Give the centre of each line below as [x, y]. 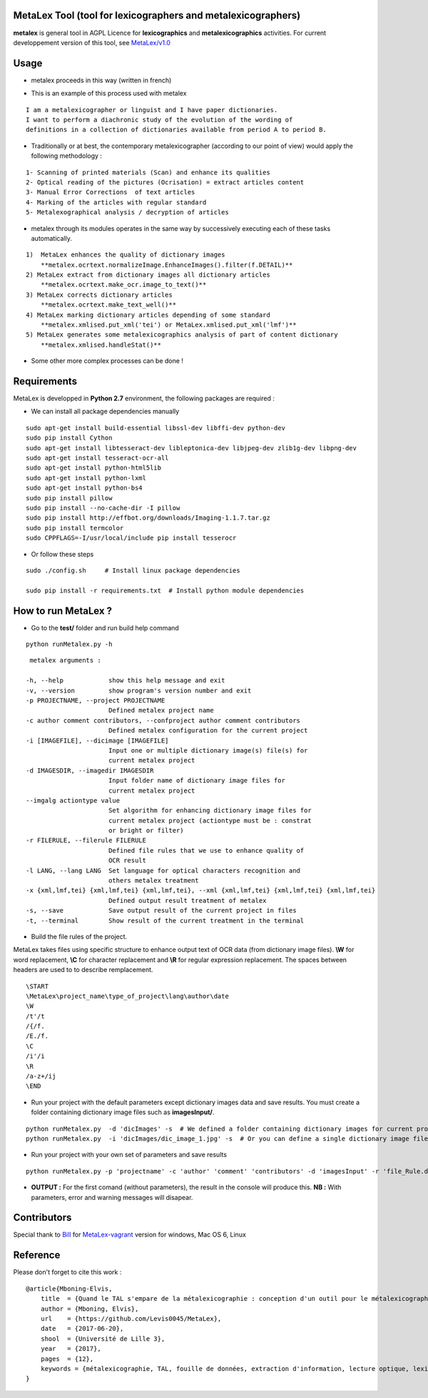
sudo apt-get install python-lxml [86, 478]
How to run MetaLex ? [63, 611]
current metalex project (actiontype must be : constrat [210, 821]
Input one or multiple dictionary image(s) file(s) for [208, 750]
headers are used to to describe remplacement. [83, 970]
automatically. [52, 238]
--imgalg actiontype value [73, 800]
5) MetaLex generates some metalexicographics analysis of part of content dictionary [182, 335]
